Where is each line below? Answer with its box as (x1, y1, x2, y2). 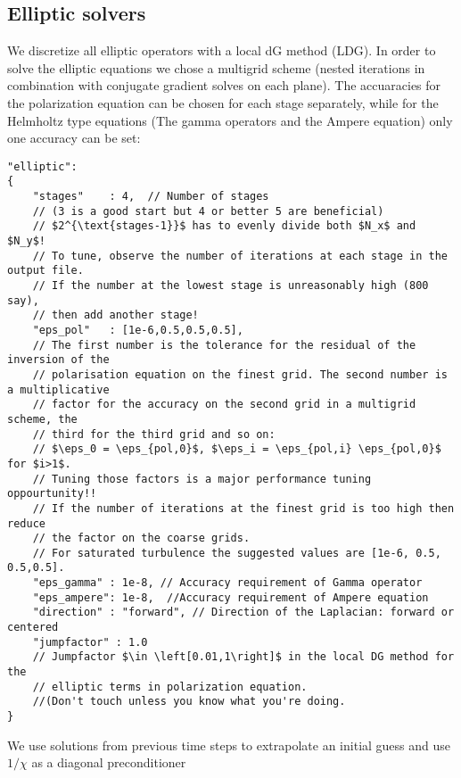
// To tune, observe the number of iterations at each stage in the (32, 249, 448, 262)
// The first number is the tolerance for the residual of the (32, 338, 416, 352)
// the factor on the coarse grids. (32, 532, 251, 545)
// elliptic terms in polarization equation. (32, 680, 308, 693)
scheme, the (7, 412, 78, 426)
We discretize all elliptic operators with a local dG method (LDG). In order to (7, 41, 436, 60)
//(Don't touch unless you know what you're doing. (32, 695, 346, 708)
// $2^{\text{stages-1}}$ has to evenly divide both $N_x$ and (32, 219, 416, 233)
